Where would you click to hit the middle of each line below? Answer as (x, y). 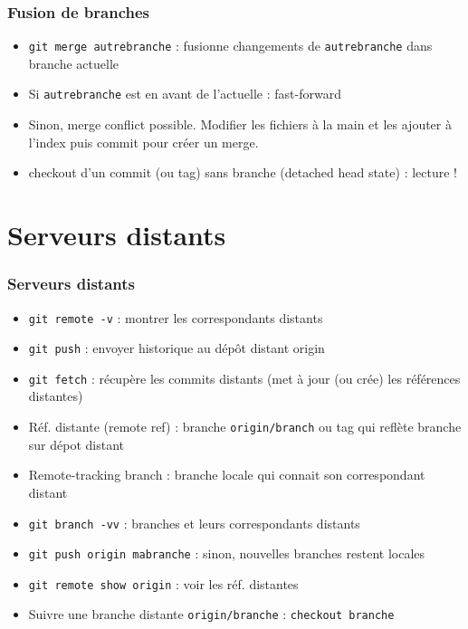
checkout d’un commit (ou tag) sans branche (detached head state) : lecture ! (243, 172)
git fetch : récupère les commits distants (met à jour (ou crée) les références (244, 378)
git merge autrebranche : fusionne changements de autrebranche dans (230, 46)
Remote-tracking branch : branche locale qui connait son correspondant (227, 475)
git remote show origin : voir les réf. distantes (163, 583)
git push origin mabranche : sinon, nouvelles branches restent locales (227, 553)
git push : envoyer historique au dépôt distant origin (177, 348)
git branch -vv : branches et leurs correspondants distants (194, 523)
